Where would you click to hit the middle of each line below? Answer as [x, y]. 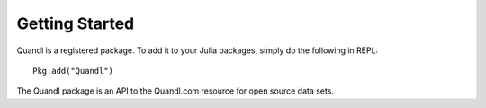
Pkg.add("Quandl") [73, 71]
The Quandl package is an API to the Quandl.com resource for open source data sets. [175, 91]
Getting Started [76, 23]
